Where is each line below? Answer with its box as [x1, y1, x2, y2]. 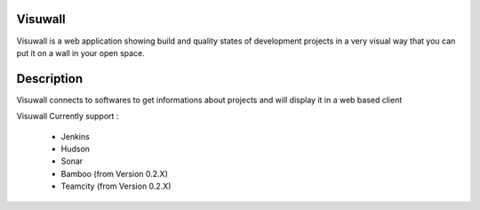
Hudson [60, 143, 91, 154]
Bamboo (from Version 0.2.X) [60, 168, 169, 179]
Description [16, 71, 84, 86]
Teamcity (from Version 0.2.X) [60, 181, 172, 191]
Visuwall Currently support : [16, 111, 119, 122]
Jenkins [60, 131, 91, 141]
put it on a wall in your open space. [16, 47, 146, 58]
